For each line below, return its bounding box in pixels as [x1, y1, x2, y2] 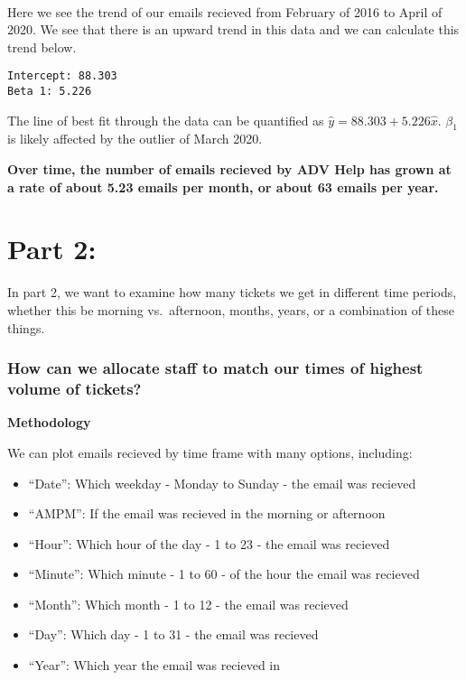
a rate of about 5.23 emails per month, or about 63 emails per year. [7, 177, 439, 196]
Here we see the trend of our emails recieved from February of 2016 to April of [7, 2, 443, 21]
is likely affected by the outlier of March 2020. [7, 129, 263, 148]
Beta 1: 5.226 [7, 85, 92, 98]
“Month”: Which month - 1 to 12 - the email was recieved [28, 594, 349, 613]
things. [7, 318, 45, 337]
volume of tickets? [7, 377, 142, 400]
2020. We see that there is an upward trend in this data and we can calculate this [7, 20, 460, 39]
